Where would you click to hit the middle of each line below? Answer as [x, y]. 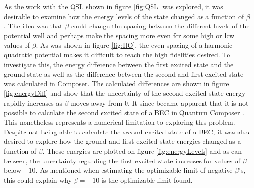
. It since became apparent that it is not [188, 102]
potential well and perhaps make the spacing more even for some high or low [119, 35]
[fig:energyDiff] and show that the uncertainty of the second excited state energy [125, 93]
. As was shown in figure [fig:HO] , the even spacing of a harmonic [134, 45]
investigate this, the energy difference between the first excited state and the [119, 64]
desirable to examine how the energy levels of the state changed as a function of [124, 16]
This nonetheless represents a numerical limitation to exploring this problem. [120, 122]
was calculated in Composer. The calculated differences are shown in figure [116, 83]
